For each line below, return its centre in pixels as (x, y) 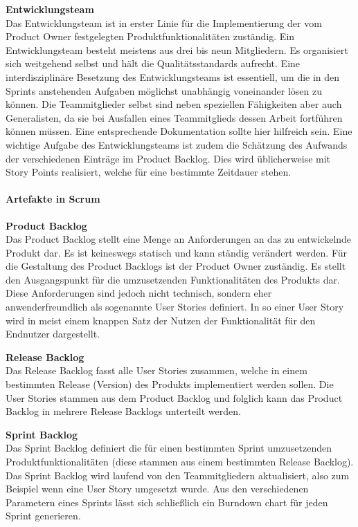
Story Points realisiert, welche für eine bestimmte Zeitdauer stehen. (149, 172)
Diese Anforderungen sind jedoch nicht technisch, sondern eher (139, 293)
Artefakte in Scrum (53, 199)
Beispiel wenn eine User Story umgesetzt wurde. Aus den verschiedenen (157, 489)
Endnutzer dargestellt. (53, 334)
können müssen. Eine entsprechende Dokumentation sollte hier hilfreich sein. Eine (179, 131)
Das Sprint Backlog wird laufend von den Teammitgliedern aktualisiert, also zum (178, 475)
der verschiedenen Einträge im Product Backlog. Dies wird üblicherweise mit (168, 158)
